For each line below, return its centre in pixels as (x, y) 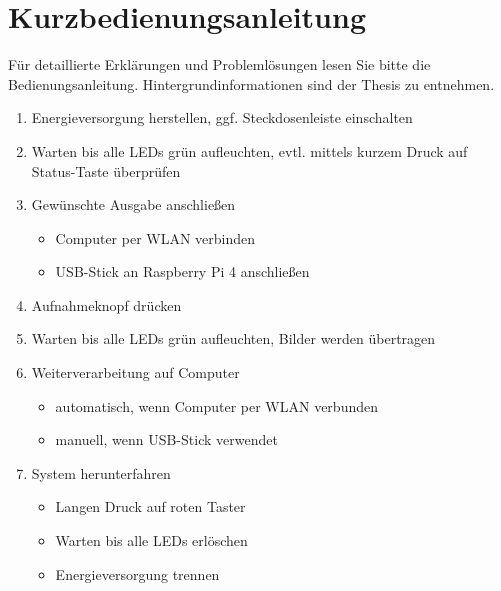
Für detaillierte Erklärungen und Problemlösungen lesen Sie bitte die (219, 64)
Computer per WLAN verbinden (155, 237)
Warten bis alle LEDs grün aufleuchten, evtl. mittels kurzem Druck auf (249, 150)
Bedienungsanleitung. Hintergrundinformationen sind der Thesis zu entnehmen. (251, 83)
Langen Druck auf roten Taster (150, 506)
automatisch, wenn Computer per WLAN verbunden (216, 405)
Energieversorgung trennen (137, 573)
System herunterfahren (101, 472)
